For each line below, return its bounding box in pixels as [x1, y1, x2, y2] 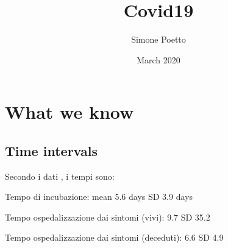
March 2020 [137, 53, 180, 66]
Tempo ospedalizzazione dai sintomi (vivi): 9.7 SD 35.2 [5, 210, 210, 223]
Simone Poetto [131, 33, 186, 46]
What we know [5, 99, 134, 124]
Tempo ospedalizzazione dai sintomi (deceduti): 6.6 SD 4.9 [5, 231, 224, 244]
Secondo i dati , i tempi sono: [5, 169, 115, 182]
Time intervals [5, 141, 98, 160]
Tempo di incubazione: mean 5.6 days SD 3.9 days [5, 190, 193, 203]
